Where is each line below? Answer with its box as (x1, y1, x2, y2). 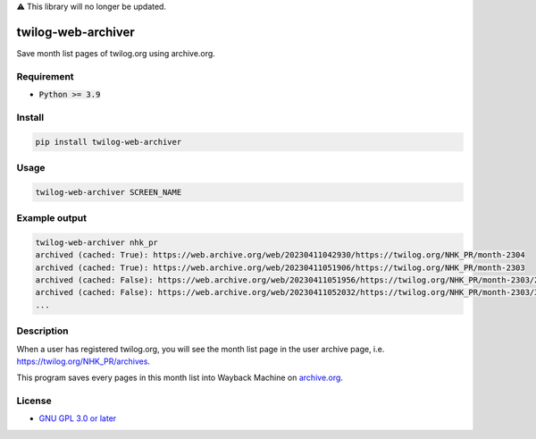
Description (16, 325, 69, 337)
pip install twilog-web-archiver (35, 137, 182, 147)
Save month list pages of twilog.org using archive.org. (16, 47, 216, 58)
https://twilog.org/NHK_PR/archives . (16, 356, 151, 367)
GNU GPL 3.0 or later (38, 413, 117, 424)
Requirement (16, 70, 75, 82)
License (16, 394, 53, 407)
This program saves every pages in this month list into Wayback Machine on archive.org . (16, 372, 344, 384)
